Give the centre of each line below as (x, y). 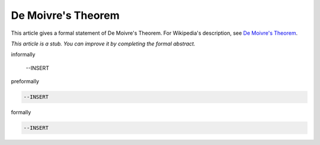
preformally (25, 81)
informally (23, 55)
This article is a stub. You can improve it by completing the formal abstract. (103, 44)
